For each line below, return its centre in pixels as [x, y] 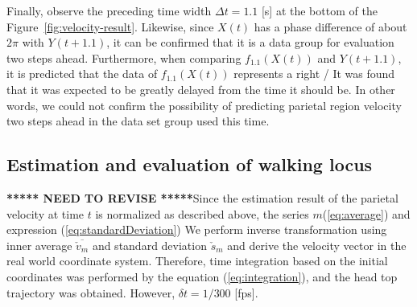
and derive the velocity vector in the [317, 245]
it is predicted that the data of [82, 74]
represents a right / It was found [314, 74]
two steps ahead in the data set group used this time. [138, 121]
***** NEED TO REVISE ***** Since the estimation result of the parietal [202, 197]
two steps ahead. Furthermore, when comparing [124, 57]
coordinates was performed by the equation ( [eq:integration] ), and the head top [202, 276]
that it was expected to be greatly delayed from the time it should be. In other [201, 89]
